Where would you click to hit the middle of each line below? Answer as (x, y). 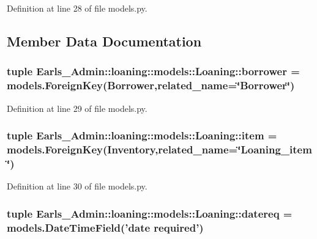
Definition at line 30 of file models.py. (77, 186)
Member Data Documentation (104, 41)
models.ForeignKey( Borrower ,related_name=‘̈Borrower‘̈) (151, 85)
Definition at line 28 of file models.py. (77, 8)
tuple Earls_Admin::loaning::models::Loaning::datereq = (150, 213)
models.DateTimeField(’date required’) (105, 227)
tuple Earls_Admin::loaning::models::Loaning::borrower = (153, 71)
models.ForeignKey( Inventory (81, 149)
